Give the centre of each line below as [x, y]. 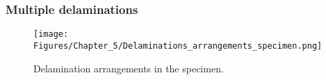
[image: [51, 34]
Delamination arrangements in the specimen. [129, 68]
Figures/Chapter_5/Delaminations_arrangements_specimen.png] [178, 46]
